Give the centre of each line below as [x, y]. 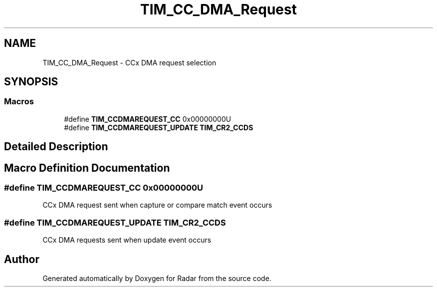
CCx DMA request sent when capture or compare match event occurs [157, 205]
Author [22, 259]
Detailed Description [56, 147]
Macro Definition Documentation [87, 168]
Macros [19, 102]
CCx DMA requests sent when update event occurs [127, 240]
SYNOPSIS [31, 82]
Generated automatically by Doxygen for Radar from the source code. [157, 279]
